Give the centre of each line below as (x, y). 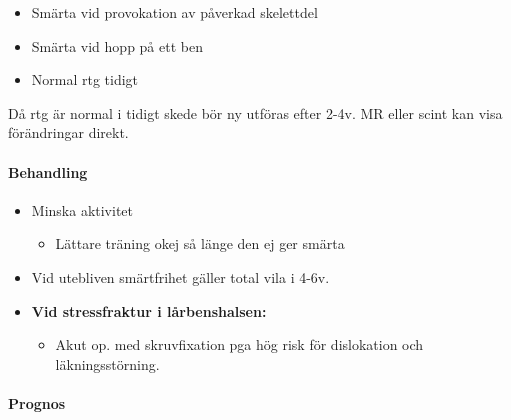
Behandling (48, 171)
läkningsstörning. (107, 363)
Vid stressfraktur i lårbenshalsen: (149, 310)
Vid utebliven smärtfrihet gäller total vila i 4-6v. (180, 276)
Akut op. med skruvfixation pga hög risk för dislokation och (239, 344)
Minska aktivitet (82, 209)
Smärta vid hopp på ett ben (117, 45)
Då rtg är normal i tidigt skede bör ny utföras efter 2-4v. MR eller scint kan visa (255, 112)
